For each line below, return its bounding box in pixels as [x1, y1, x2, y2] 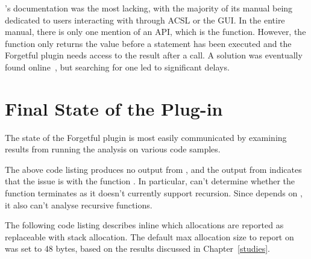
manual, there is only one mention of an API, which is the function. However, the [5, 25, 306, 38]
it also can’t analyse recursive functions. [5, 198, 152, 211]
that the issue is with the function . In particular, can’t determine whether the [5, 175, 295, 187]
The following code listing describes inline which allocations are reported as [5, 219, 284, 231]
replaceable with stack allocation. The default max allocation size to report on [5, 230, 294, 243]
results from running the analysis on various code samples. [5, 143, 221, 155]
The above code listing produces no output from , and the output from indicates [5, 163, 302, 175]
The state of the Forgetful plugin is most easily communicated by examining [5, 131, 287, 143]
